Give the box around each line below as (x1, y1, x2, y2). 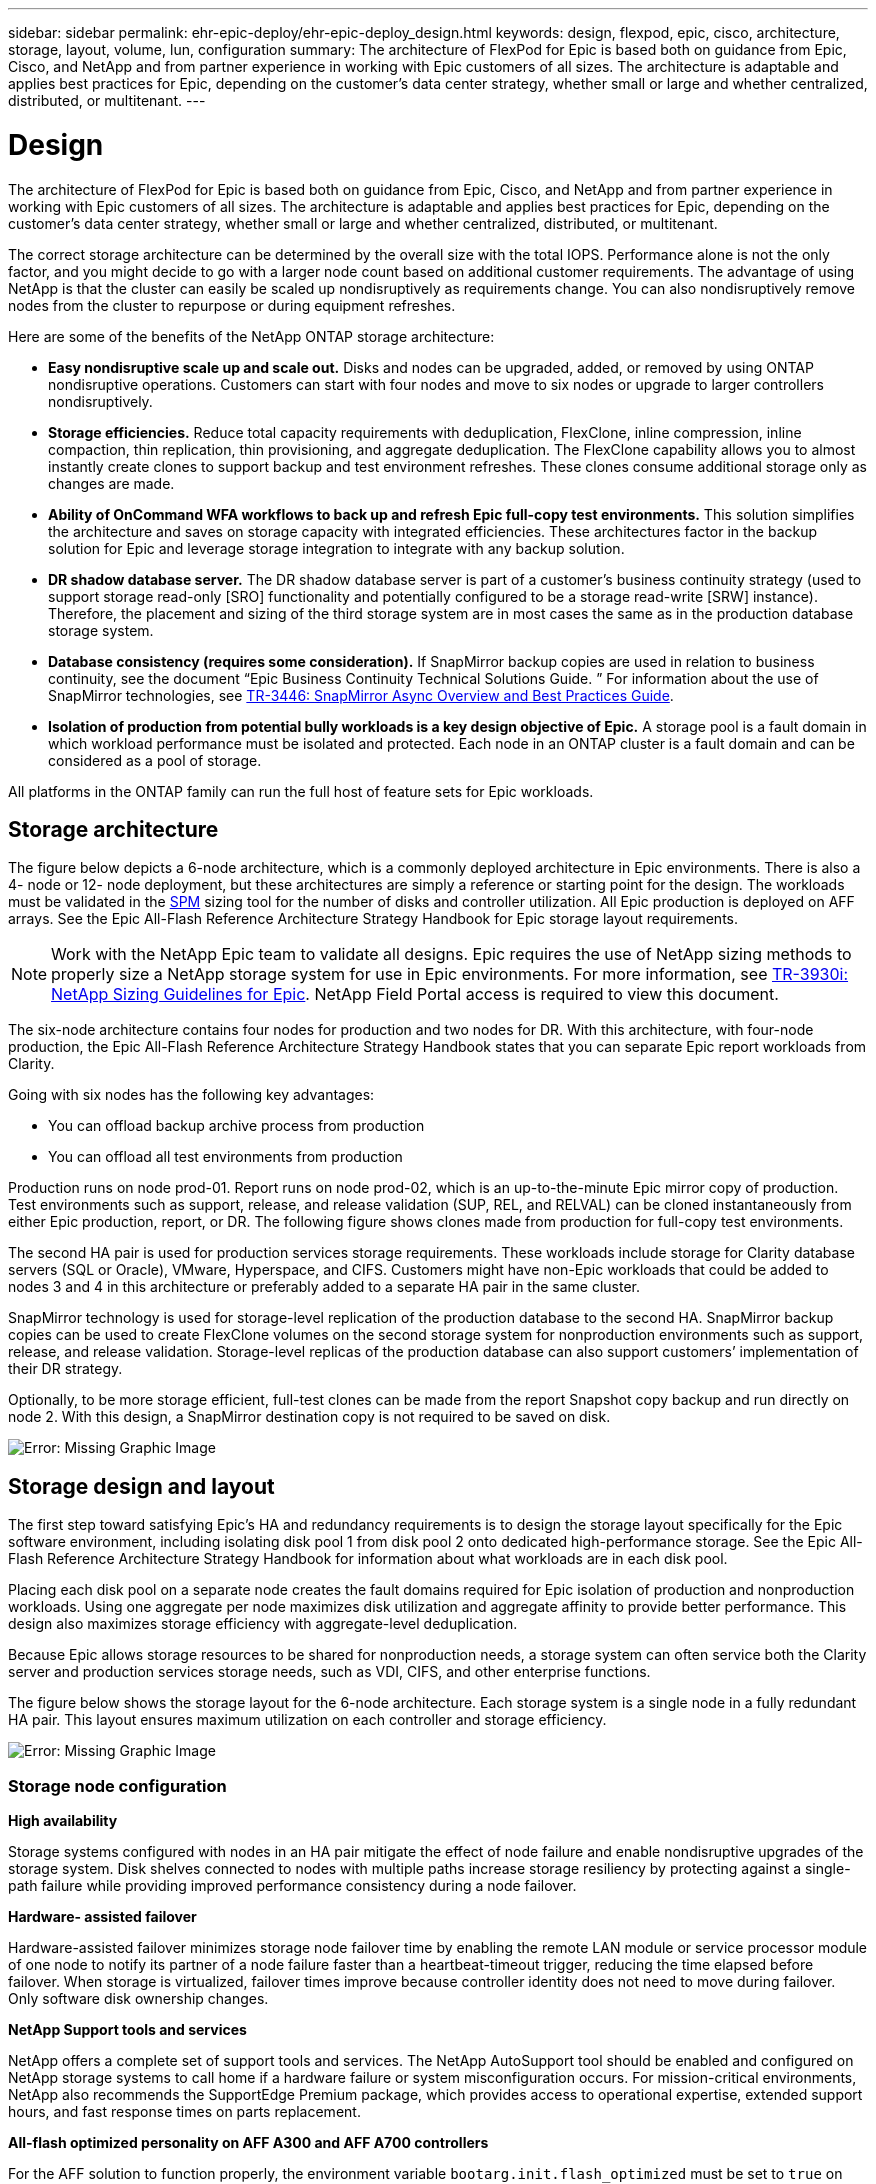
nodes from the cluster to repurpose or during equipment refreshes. (8, 296, 456, 314)
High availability (8, 1811, 118, 1829)
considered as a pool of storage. (48, 751, 262, 769)
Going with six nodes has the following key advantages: (8, 1086, 375, 1104)
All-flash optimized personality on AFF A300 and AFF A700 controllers (8, 2133, 489, 2151)
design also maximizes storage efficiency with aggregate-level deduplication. (8, 1615, 518, 1633)
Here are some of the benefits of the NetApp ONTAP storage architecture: (8, 327, 495, 345)
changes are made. (48, 474, 175, 492)
